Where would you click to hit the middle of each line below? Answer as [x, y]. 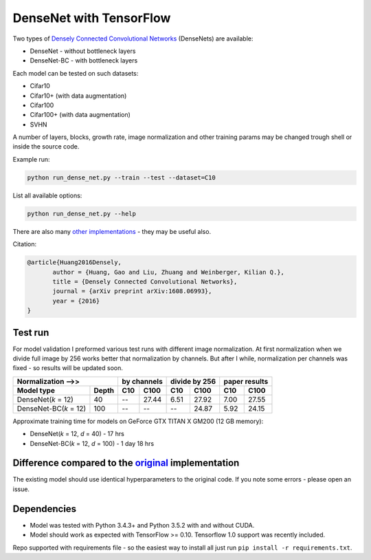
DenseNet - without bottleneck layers [83, 51]
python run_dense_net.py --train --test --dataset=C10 [121, 177]
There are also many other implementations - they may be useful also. [112, 231]
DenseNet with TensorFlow [92, 18]
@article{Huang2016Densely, [74, 262]
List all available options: [47, 195]
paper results [246, 381]
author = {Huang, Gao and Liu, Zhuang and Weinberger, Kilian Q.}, [169, 272]
